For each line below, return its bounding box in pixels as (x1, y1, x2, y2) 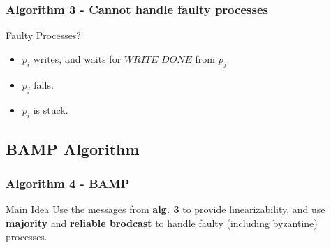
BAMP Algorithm (6, 138, 140, 159)
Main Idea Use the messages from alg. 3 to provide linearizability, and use (6, 202, 325, 217)
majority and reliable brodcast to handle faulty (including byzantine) (6, 215, 318, 230)
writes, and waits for (33, 51, 122, 66)
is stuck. (33, 103, 68, 117)
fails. (34, 77, 54, 92)
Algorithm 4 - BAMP (6, 174, 130, 191)
